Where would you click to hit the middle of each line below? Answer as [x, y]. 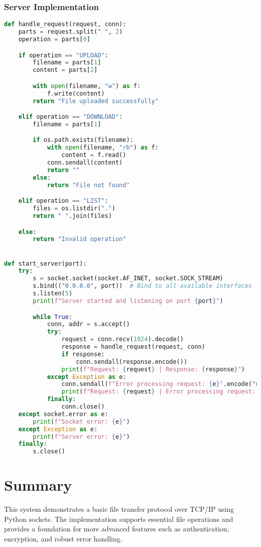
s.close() [49, 452]
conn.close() [83, 407]
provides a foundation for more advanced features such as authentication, [117, 529]
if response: [83, 354]
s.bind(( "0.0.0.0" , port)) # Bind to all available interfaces [142, 286]
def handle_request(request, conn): [65, 24]
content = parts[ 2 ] [65, 70]
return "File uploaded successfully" [96, 101]
